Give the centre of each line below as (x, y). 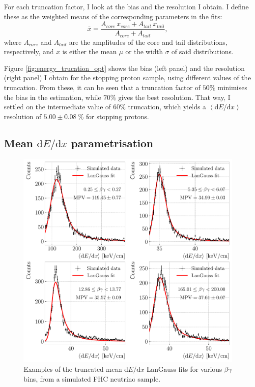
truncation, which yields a (167, 107)
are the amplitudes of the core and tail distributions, (148, 42)
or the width (144, 51)
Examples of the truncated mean (73, 369)
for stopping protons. (118, 116)
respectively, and (29, 51)
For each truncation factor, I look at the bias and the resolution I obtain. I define (126, 6)
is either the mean (89, 51)
